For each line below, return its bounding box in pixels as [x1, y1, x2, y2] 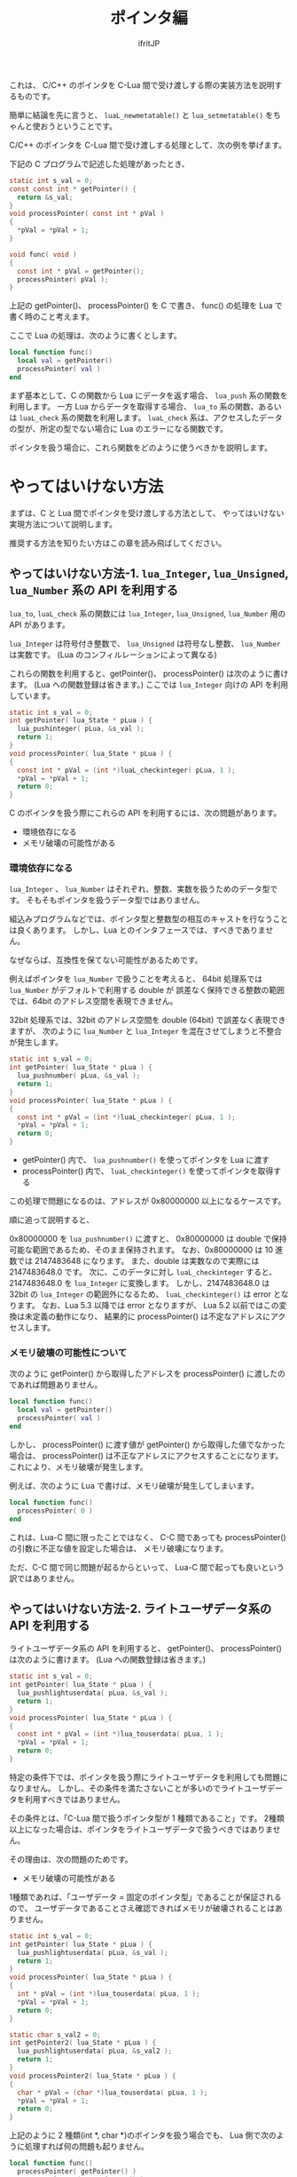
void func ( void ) [9, 250, 77, 258]
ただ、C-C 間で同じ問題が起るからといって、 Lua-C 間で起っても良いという [9, 1561, 285, 1572]
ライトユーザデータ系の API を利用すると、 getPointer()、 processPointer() [9, 1643, 282, 1654]
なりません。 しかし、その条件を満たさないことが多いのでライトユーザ [9, 1783, 268, 1793]
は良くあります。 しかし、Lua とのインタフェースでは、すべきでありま [9, 925, 266, 935]
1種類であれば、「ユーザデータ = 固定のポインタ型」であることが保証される [9, 1891, 282, 1902]
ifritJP [137, 37, 160, 49]
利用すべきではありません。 [24, 1793, 126, 1804]
